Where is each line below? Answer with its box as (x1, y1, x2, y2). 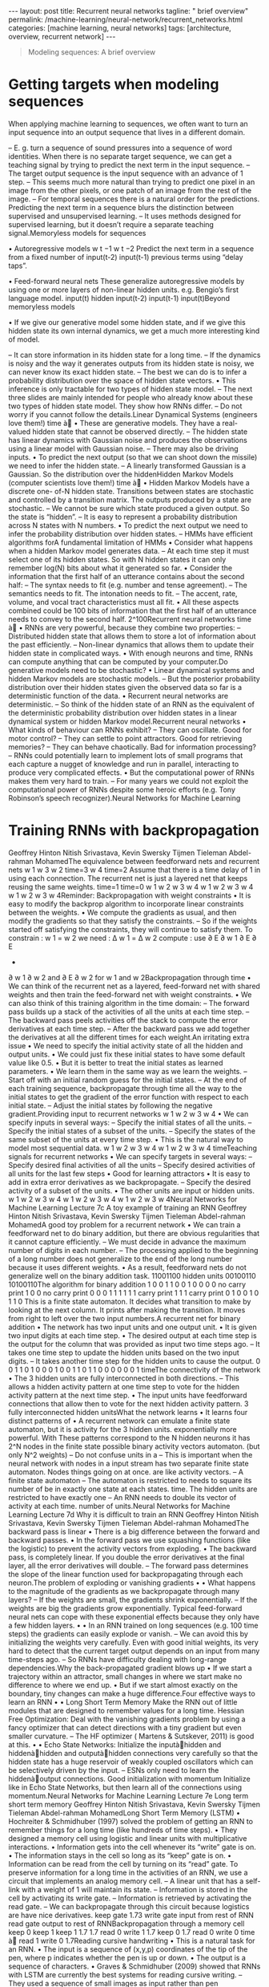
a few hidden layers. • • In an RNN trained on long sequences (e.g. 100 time (8, 1620, 259, 1630)
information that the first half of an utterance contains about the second (8, 571, 245, 581)
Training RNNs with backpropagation (8, 821, 259, 840)
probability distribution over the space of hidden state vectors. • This (8, 375, 236, 385)
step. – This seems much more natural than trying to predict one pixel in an (8, 176, 255, 186)
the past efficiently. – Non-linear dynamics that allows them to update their (8, 639, 255, 649)
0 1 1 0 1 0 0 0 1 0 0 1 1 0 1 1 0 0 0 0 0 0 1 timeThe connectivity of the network (8, 1365, 261, 1374)
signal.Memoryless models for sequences (8, 228, 147, 237)
